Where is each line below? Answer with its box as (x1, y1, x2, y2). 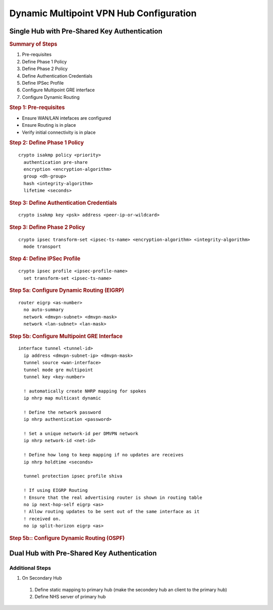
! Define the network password (23, 409, 101, 415)
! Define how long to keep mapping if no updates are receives (23, 452, 184, 458)
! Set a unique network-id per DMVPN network (23, 431, 139, 437)
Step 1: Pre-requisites (9, 104, 65, 111)
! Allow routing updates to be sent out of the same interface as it (23, 509, 200, 515)
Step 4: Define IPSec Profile (9, 255, 81, 262)
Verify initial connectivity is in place (22, 129, 96, 135)
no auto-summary (23, 307, 64, 313)
